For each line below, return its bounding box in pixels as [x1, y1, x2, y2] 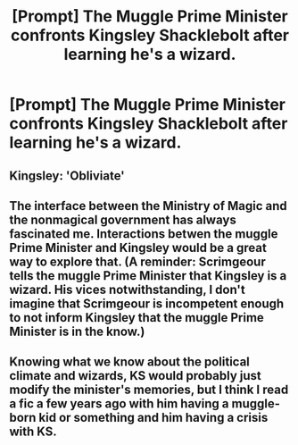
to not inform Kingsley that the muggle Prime [9, 310, 265, 325]
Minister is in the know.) [9, 323, 145, 339]
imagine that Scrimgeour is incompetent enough [9, 296, 285, 311]
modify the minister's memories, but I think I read [9, 382, 289, 398]
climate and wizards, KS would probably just [9, 368, 261, 383]
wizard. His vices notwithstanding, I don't [9, 281, 245, 297]
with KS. [9, 424, 57, 440]
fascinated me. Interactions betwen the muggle [9, 226, 278, 241]
